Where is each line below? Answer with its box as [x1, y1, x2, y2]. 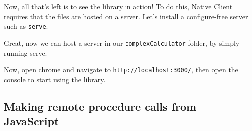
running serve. [4, 47, 47, 58]
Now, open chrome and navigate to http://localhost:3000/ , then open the [4, 64, 238, 75]
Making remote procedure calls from [4, 98, 197, 114]
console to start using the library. [4, 74, 106, 84]
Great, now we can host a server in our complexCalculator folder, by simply [4, 37, 240, 48]
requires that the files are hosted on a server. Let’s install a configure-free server [4, 11, 248, 21]
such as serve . [4, 21, 48, 31]
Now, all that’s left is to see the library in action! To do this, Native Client [4, 1, 233, 11]
